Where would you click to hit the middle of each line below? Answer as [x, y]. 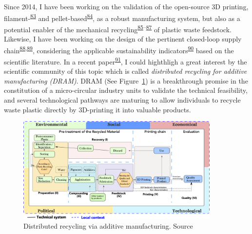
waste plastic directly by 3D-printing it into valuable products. [97, 109]
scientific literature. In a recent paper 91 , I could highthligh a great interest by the [126, 61]
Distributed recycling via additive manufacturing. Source [108, 226]
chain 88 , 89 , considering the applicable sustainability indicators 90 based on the [119, 49]
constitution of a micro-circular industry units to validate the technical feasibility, [126, 90]
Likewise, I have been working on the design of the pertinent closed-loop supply [123, 39]
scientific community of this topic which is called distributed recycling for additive [126, 71]
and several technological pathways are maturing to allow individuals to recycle [122, 99]
